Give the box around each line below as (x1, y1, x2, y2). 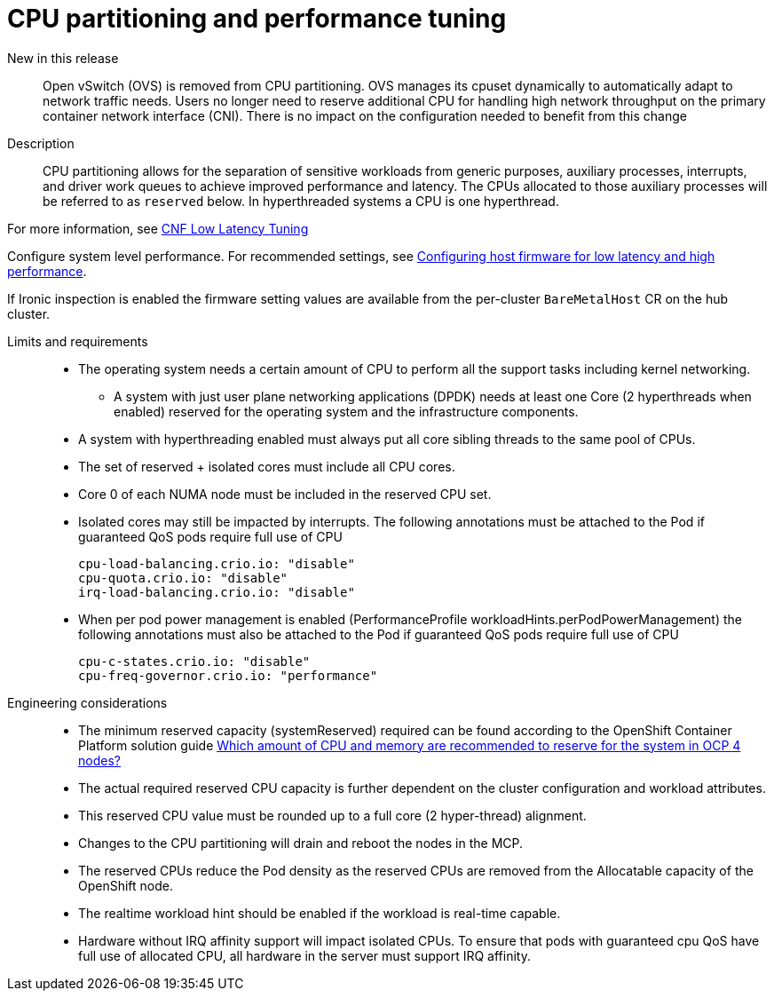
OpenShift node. (78, 877, 174, 893)
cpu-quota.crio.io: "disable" (78, 570, 288, 585)
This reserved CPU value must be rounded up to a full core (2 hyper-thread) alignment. (78, 807, 587, 823)
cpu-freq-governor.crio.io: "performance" (78, 668, 378, 683)
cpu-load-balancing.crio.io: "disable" (78, 556, 355, 571)
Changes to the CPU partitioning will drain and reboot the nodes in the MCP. (78, 835, 524, 851)
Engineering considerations (7, 694, 168, 710)
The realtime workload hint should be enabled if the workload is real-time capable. (78, 905, 561, 921)
